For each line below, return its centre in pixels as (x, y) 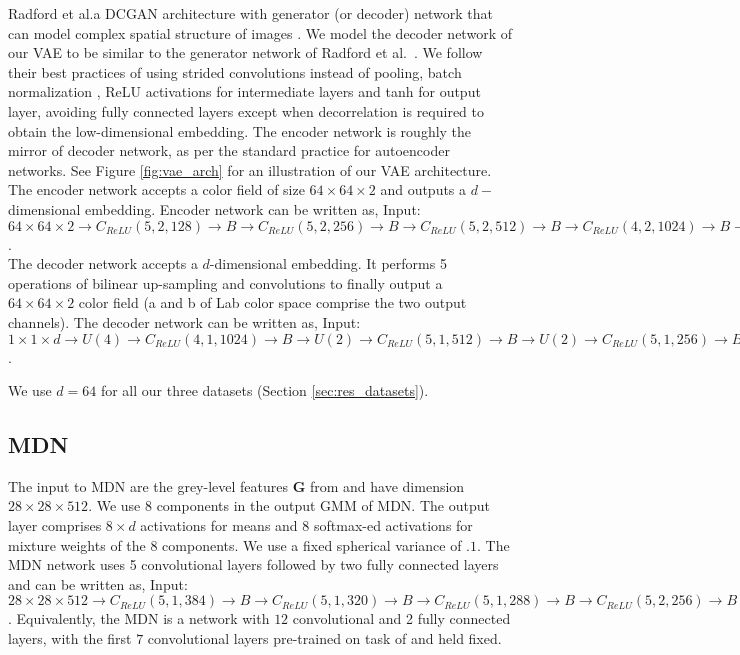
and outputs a (423, 189)
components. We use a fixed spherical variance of (312, 544)
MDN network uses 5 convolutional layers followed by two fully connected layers (253, 564)
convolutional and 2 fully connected (401, 618)
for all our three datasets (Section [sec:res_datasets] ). (264, 390)
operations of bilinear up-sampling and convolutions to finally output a (225, 282)
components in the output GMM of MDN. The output (323, 505)
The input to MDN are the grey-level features (148, 485)
